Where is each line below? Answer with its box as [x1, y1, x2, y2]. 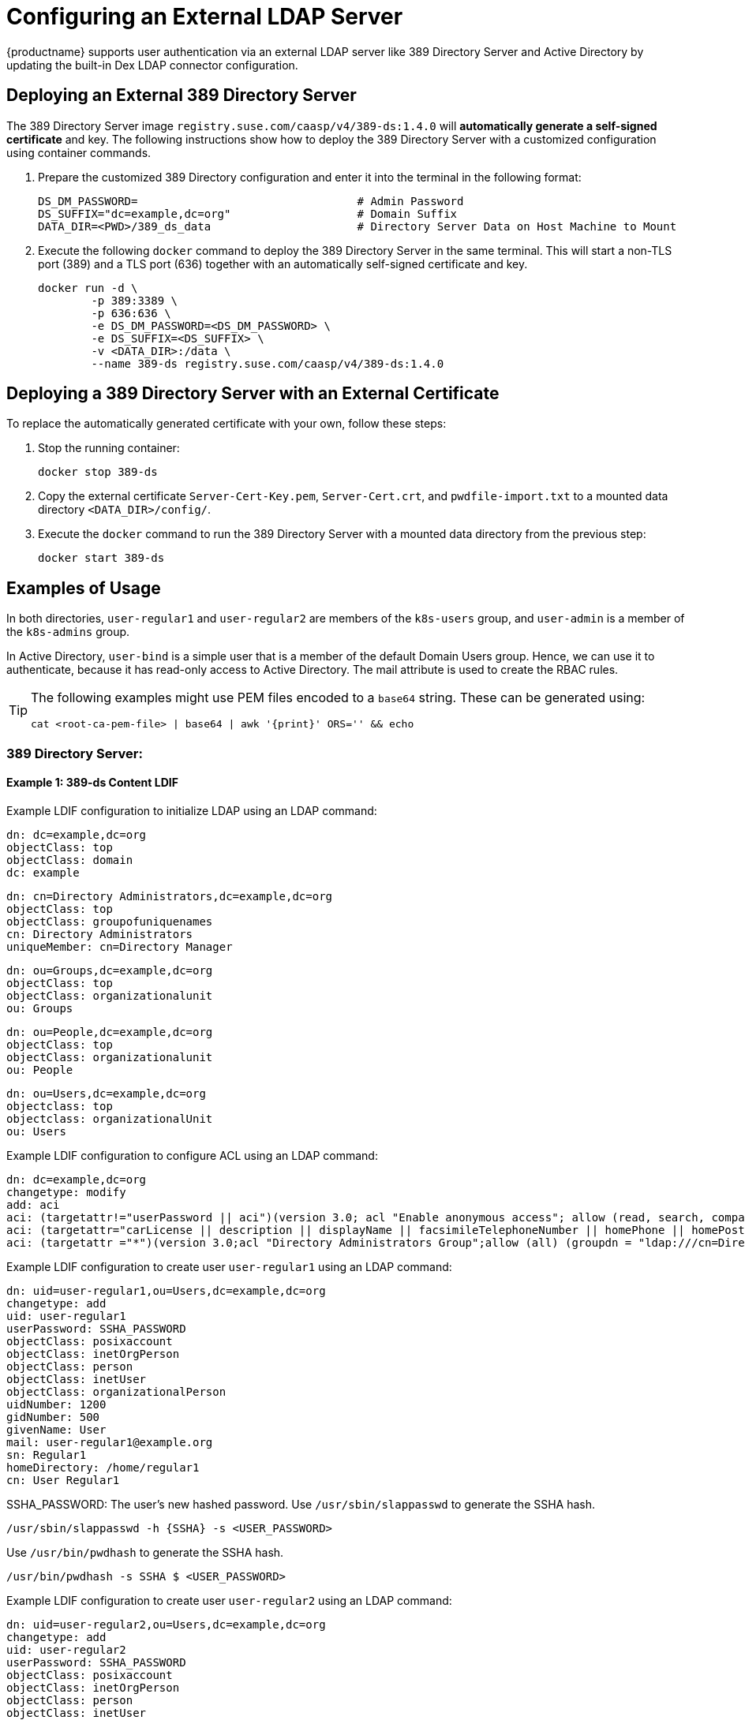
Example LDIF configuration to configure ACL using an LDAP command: [6, 1148, 378, 1162]
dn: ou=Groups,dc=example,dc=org [6, 963, 213, 977]
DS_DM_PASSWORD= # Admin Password [38, 194, 464, 208]
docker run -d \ [38, 281, 138, 294]
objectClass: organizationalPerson [6, 1385, 226, 1398]
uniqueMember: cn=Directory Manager [6, 940, 233, 953]
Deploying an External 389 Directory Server [6, 85, 357, 106]
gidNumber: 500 [6, 1410, 100, 1423]
